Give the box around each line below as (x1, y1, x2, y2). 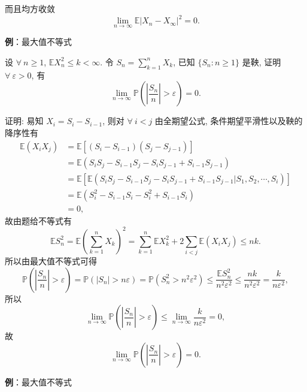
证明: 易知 (5, 114, 44, 127)
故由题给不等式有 (5, 214, 72, 227)
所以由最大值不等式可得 (5, 255, 97, 267)
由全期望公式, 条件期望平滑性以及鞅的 (154, 114, 303, 127)
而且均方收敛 (5, 2, 55, 14)
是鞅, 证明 (242, 55, 281, 68)
